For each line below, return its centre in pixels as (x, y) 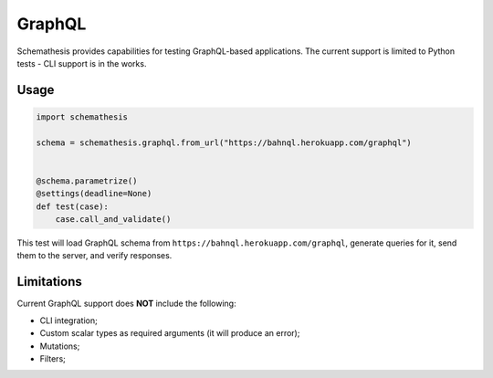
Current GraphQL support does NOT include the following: (126, 304)
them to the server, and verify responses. (94, 256)
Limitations (49, 282)
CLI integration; (68, 320)
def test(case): (73, 206)
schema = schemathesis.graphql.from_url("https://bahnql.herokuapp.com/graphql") (224, 142)
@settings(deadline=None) (94, 194)
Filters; (52, 358)
